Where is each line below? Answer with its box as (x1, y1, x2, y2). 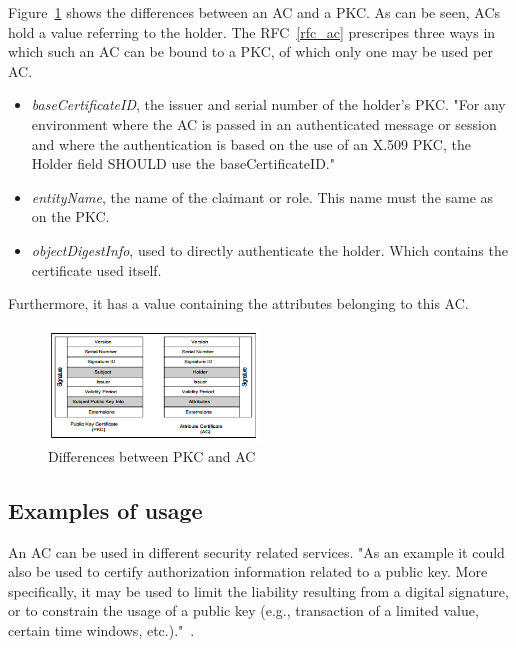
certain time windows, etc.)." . (8, 620, 195, 641)
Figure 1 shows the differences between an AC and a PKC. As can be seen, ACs (8, 2, 501, 22)
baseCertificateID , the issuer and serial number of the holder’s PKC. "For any (31, 94, 506, 115)
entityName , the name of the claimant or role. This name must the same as (31, 186, 494, 207)
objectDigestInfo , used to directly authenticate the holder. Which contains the (31, 239, 508, 260)
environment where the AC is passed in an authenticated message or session (31, 113, 497, 134)
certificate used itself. (31, 259, 162, 280)
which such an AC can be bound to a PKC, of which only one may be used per (8, 41, 493, 62)
